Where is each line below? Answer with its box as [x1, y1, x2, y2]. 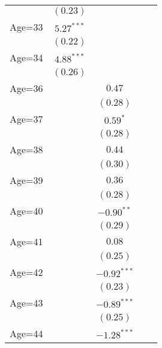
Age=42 [10, 265, 43, 279]
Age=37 [10, 112, 43, 126]
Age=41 [10, 234, 43, 248]
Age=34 [10, 50, 43, 64]
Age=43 [10, 296, 43, 310]
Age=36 [10, 81, 43, 95]
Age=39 [10, 173, 43, 187]
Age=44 [10, 326, 43, 340]
